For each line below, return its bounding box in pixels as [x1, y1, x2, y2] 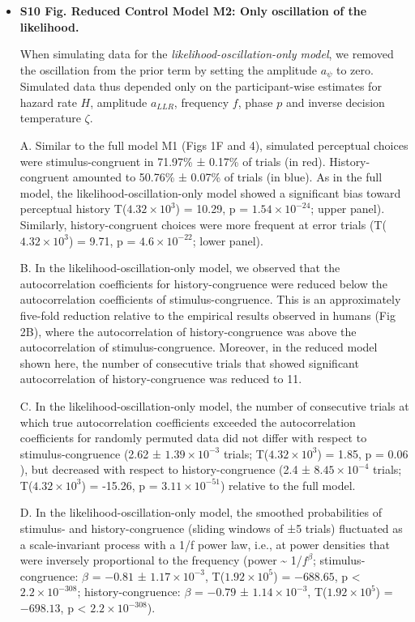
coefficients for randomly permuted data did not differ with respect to [19, 429, 367, 446]
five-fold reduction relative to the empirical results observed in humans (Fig [19, 306, 396, 323]
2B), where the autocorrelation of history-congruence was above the [19, 322, 357, 339]
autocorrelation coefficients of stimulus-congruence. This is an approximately [19, 291, 401, 308]
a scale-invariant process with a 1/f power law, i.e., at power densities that [19, 535, 391, 552]
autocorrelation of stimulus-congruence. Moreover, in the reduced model [19, 339, 378, 356]
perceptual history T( [19, 200, 127, 217]
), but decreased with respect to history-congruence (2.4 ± [19, 461, 310, 478]
